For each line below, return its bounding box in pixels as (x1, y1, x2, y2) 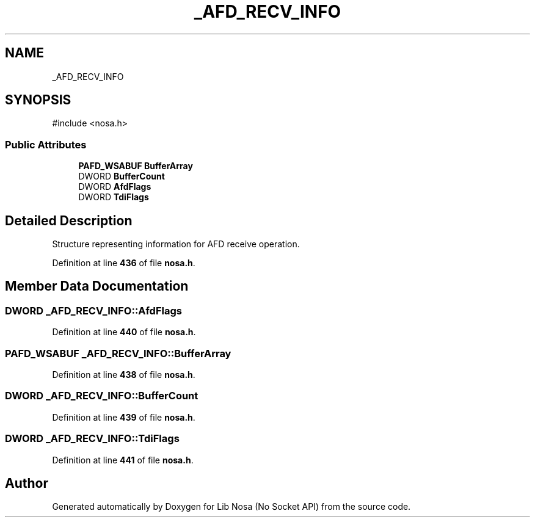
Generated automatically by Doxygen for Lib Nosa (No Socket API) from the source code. (52, 501, 411, 512)
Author (5, 475, 48, 491)
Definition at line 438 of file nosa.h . (52, 369, 195, 380)
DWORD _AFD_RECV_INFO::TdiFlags (5, 432, 180, 445)
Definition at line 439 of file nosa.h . (52, 411, 195, 422)
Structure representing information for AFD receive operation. (52, 239, 300, 250)
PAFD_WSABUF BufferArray (78, 161, 193, 172)
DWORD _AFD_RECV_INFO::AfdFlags (5, 304, 182, 317)
